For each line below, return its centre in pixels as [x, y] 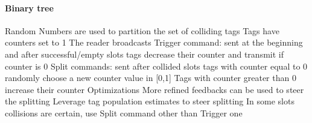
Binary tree [29, 7]
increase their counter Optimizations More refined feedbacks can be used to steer [154, 89]
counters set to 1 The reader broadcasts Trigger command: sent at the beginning [154, 42]
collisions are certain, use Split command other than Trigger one [124, 112]
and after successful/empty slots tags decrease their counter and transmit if [144, 54]
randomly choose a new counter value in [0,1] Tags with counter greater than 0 [151, 78]
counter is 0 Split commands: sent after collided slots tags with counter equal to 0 [156, 66]
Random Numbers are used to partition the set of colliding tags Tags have [142, 30]
